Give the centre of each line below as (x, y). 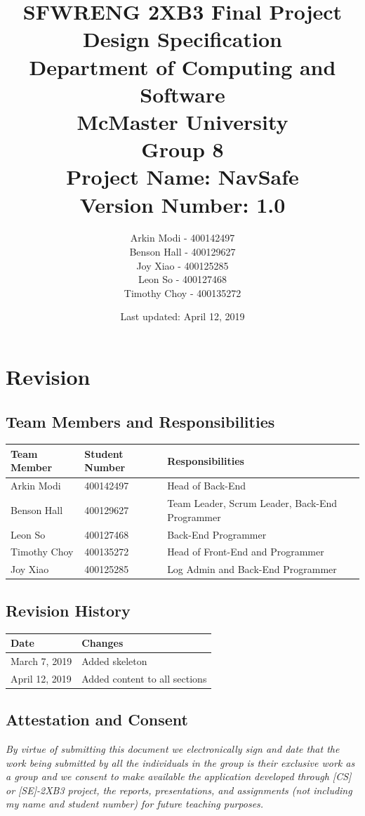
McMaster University (182, 121)
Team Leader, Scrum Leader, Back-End (252, 503)
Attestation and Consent (97, 719)
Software (182, 94)
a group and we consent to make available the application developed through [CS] (179, 776)
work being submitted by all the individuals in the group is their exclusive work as (180, 762)
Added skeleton (114, 660)
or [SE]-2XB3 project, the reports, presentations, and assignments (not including (179, 790)
